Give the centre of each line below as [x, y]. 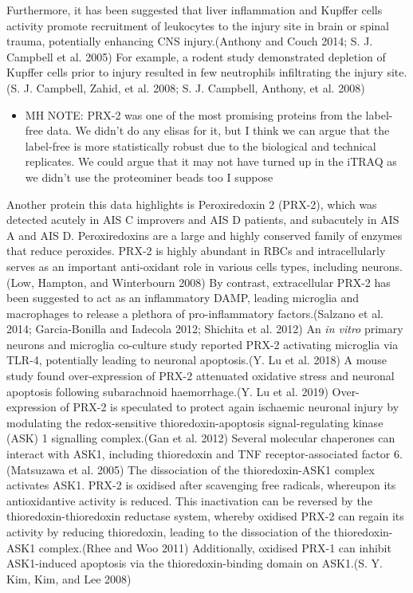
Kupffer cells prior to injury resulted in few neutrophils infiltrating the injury [195, 72]
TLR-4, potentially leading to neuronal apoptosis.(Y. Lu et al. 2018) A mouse [197, 360]
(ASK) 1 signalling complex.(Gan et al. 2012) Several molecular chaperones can [201, 438]
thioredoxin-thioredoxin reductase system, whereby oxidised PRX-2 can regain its [205, 516]
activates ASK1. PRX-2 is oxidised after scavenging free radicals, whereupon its [201, 485]
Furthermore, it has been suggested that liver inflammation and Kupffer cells [195, 10]
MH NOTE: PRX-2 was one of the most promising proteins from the [193, 114]
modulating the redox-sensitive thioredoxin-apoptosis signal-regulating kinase [195, 422]
